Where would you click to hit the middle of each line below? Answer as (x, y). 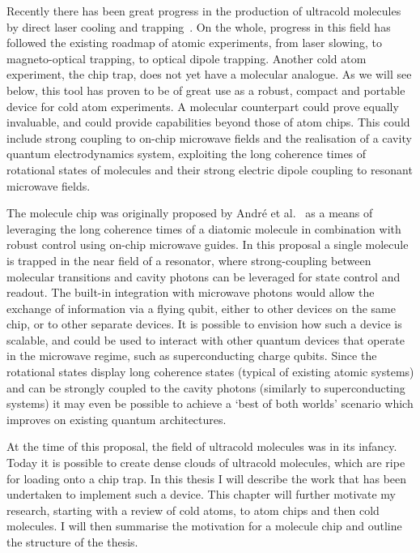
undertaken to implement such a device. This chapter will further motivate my (201, 494)
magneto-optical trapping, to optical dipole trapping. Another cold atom (187, 58)
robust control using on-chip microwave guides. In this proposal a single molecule (208, 244)
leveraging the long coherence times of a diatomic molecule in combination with (204, 228)
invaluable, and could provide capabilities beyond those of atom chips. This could (208, 122)
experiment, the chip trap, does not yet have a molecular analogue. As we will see (209, 74)
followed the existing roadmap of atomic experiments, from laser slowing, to (195, 43)
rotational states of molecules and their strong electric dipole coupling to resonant (210, 169)
